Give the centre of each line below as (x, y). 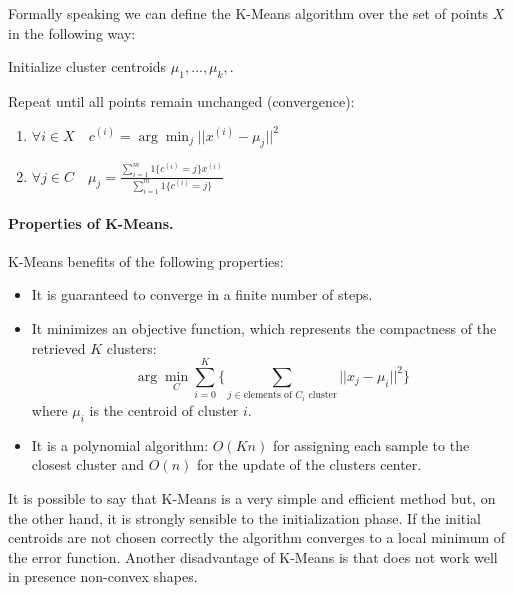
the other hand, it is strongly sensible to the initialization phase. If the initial (245, 517)
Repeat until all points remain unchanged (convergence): (181, 100)
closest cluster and (88, 464)
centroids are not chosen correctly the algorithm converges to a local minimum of (257, 537)
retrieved (58, 347)
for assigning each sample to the (371, 444)
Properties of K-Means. (91, 222)
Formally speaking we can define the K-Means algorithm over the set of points (248, 13)
